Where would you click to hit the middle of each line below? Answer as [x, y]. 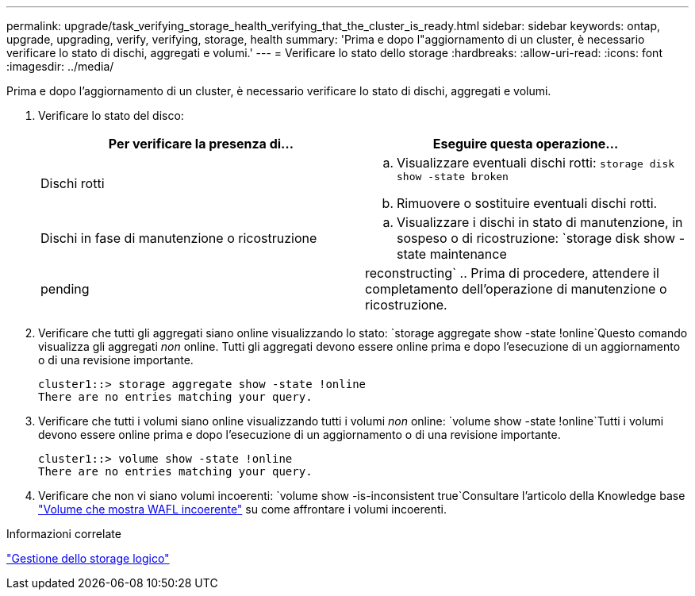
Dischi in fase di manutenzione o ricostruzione [179, 238]
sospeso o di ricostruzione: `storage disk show [536, 238]
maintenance [468, 254]
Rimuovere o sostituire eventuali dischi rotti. [527, 203]
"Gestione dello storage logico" [88, 558]
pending [65, 289]
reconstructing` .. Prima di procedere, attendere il [512, 273]
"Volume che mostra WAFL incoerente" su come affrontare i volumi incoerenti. [242, 509]
